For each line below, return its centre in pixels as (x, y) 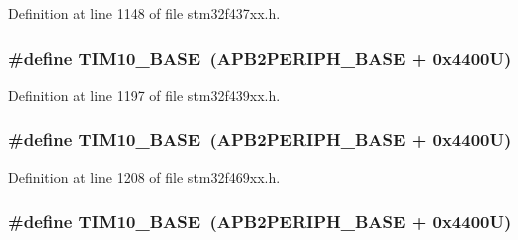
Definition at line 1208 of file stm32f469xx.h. (144, 176)
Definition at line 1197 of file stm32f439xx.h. (144, 94)
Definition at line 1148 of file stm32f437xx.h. (144, 13)
